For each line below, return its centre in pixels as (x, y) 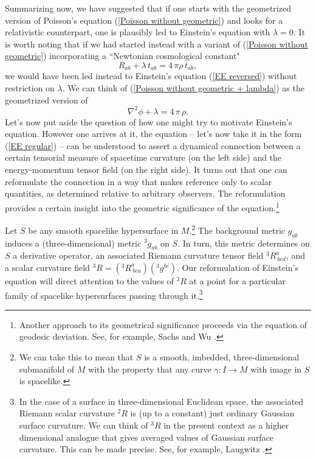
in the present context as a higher (226, 425)
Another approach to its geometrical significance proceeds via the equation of (163, 324)
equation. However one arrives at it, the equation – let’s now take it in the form (153, 134)
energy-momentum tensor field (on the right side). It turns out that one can (146, 170)
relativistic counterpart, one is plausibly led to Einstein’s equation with (138, 32)
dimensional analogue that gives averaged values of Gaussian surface (146, 437)
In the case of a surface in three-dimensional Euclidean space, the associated (161, 401)
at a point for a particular (237, 280)
